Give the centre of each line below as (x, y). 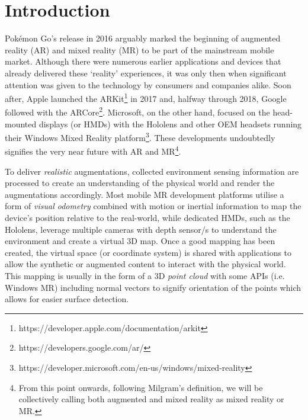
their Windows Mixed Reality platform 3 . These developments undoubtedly (140, 137)
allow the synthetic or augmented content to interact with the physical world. (145, 264)
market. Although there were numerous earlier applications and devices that (143, 61)
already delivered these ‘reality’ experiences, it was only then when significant (146, 73)
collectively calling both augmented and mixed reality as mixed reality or (151, 399)
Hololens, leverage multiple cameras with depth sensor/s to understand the (141, 229)
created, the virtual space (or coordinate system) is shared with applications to (148, 252)
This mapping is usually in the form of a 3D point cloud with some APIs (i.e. (145, 276)
